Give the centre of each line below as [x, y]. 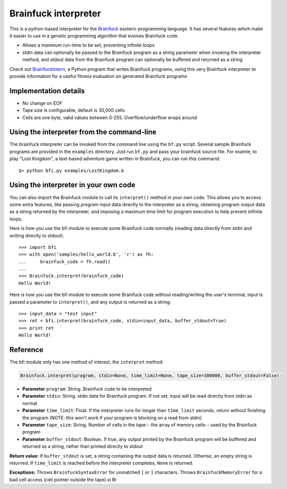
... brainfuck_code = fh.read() [65, 261]
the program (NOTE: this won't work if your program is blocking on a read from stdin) [112, 418]
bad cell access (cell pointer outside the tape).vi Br [63, 479]
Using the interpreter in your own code [73, 185]
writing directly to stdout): [37, 236]
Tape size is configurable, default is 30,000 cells [74, 110]
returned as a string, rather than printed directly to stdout [83, 446]
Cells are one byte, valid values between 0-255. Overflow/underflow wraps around [110, 118]
